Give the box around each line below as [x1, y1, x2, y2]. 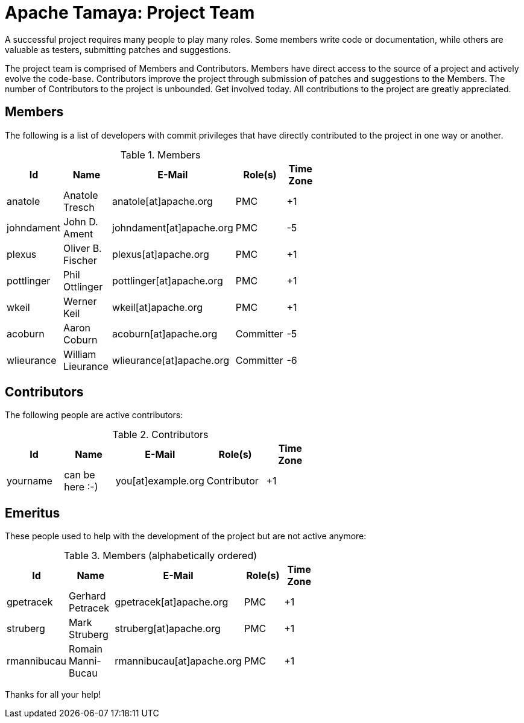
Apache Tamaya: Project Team [5, 2, 255, 23]
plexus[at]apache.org [112, 248, 209, 260]
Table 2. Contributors [112, 428, 209, 441]
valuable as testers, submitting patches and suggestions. [5, 44, 231, 55]
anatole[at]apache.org [112, 195, 213, 207]
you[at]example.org [115, 475, 204, 487]
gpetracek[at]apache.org [115, 596, 229, 609]
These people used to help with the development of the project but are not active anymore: [5, 531, 367, 542]
